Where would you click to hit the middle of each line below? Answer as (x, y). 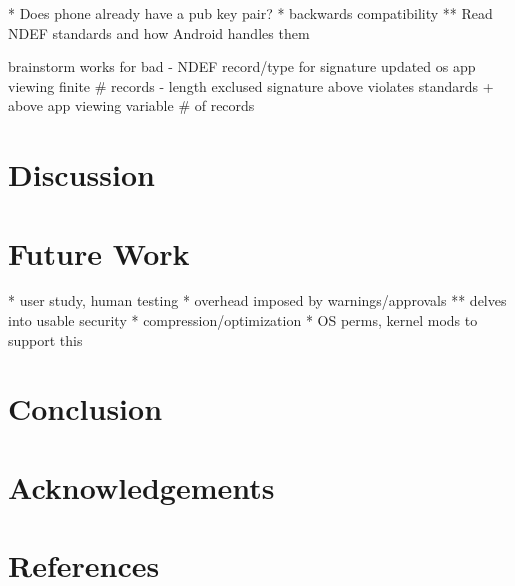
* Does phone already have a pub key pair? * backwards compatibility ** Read (250, 13)
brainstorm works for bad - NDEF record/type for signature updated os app (242, 66)
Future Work (99, 252)
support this (45, 339)
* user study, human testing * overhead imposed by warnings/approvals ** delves (257, 300)
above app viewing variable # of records (131, 105)
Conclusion (85, 408)
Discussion (81, 174)
